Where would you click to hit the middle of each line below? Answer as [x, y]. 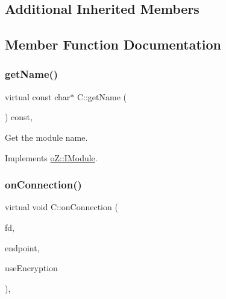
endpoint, [22, 247]
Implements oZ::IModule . [51, 157]
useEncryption [31, 268]
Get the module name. [46, 137]
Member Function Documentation [113, 44]
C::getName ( [102, 96]
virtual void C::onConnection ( [61, 207]
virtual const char [38, 96]
